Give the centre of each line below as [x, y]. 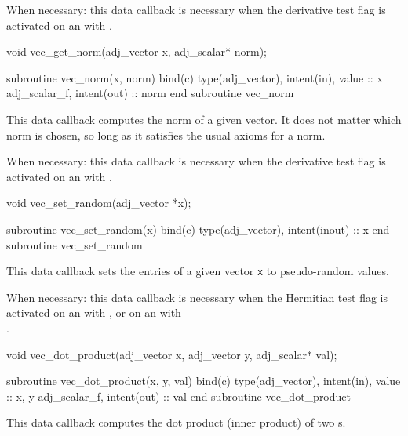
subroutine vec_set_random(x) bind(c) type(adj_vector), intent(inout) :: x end [198, 229]
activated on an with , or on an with [94, 312]
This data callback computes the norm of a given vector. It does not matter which [204, 119]
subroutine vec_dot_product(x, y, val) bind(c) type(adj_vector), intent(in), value [204, 381]
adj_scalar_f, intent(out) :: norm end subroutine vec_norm [150, 93]
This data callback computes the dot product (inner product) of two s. [176, 422]
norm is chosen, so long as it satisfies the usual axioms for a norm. [166, 134]
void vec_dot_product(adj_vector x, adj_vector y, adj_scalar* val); [172, 354]
